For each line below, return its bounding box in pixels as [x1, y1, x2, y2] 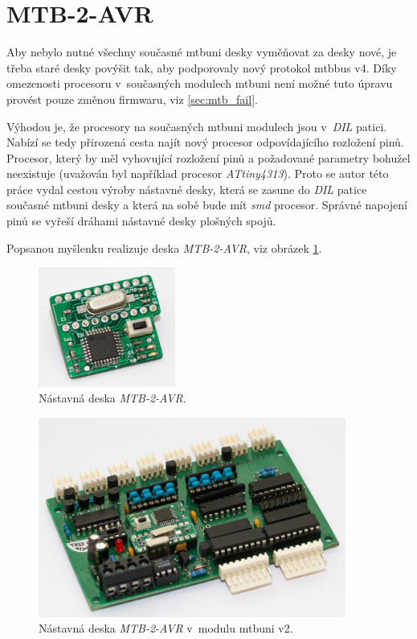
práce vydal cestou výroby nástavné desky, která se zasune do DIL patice [6, 180, 367, 197]
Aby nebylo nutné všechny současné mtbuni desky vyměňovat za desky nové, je [6, 43, 397, 60]
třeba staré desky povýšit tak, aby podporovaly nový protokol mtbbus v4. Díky [6, 59, 397, 76]
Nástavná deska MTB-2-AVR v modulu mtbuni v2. [39, 620, 293, 637]
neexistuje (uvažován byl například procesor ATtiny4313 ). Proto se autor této [6, 165, 389, 182]
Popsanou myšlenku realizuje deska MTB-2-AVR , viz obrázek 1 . [6, 239, 322, 256]
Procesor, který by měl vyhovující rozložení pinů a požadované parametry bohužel [6, 149, 411, 166]
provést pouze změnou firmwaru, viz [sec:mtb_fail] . [6, 90, 258, 107]
